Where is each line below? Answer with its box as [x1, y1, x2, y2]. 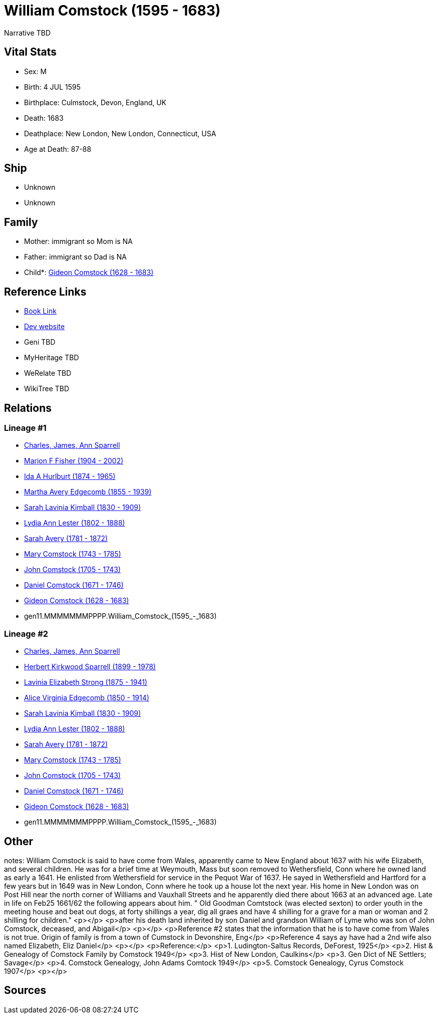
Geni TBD [24, 338, 56, 347]
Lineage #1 [4, 422, 47, 433]
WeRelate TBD [24, 369, 72, 378]
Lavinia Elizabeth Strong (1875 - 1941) [24, 678, 148, 687]
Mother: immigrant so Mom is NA [24, 237, 133, 246]
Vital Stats [4, 46, 57, 59]
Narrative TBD [4, 28, 51, 37]
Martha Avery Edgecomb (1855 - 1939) [24, 487, 152, 496]
